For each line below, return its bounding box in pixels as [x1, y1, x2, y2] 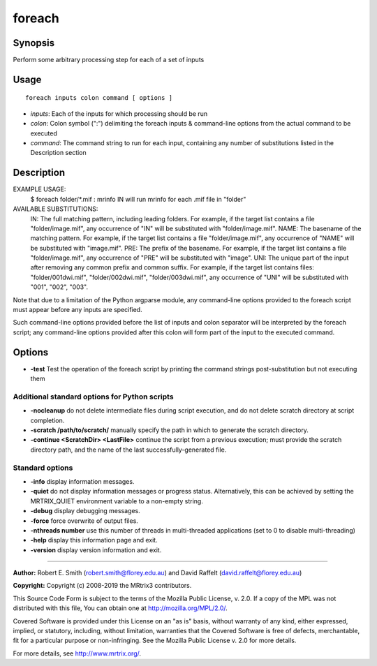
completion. [30, 416, 65, 424]
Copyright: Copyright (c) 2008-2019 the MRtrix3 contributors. [13, 582, 192, 590]
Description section [30, 149, 87, 157]
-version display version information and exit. [30, 545, 162, 554]
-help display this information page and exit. [30, 536, 158, 545]
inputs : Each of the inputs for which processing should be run [30, 109, 208, 118]
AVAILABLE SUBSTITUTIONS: [13, 205, 98, 213]
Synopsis [13, 37, 55, 49]
